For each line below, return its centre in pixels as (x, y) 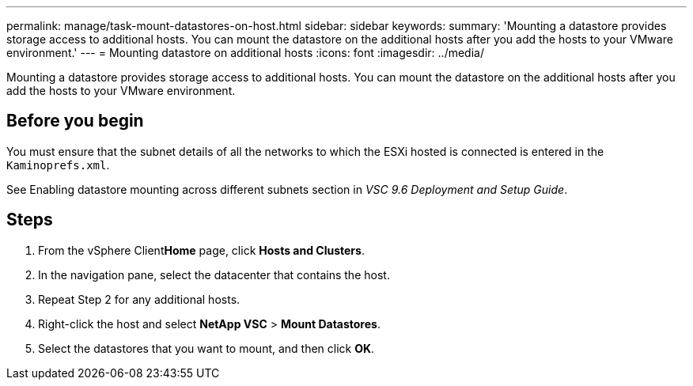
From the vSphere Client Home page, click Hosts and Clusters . (201, 250)
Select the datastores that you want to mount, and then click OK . (206, 348)
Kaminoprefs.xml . (58, 165)
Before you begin (75, 121)
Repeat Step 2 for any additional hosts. (139, 299)
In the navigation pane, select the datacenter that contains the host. (214, 274)
